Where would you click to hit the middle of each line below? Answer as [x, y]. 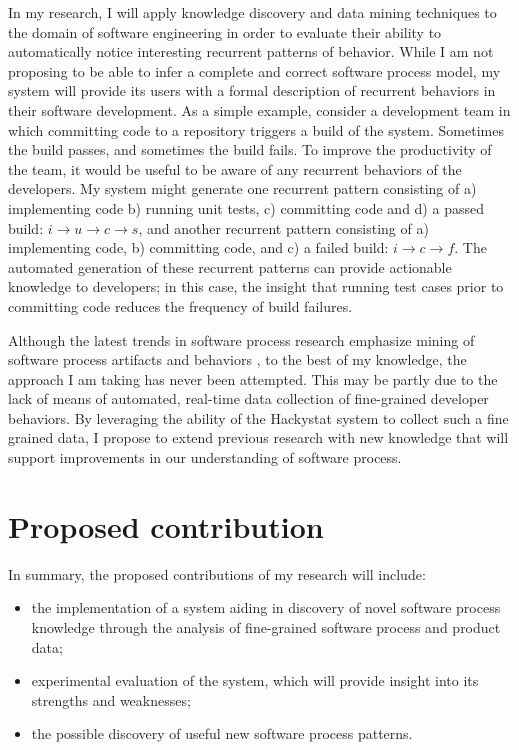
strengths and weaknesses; [111, 699]
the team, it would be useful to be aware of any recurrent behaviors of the [235, 168]
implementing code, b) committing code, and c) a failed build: [198, 247]
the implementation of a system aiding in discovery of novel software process [266, 607]
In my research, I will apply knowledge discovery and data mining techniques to [252, 12]
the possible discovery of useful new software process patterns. [222, 733]
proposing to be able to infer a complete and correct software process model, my [254, 70]
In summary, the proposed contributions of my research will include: [217, 573]
